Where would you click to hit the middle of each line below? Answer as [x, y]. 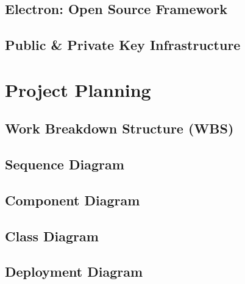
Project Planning [78, 89]
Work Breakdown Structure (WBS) [119, 128]
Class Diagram [52, 236]
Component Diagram [73, 200]
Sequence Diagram [65, 164]
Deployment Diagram [74, 272]
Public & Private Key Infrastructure [123, 45]
